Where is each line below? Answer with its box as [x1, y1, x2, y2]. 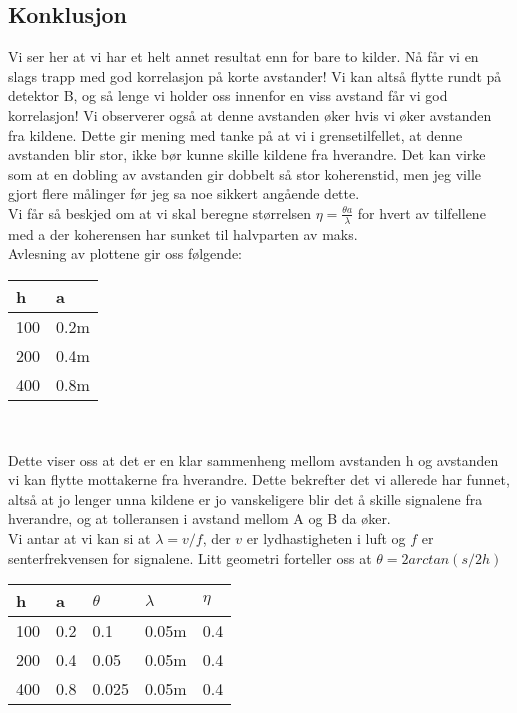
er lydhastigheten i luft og [246, 527, 406, 548]
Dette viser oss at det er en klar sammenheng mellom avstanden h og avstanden [8, 449, 499, 470]
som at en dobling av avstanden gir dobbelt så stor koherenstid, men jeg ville [8, 163, 482, 184]
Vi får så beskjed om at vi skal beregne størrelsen [8, 202, 312, 223]
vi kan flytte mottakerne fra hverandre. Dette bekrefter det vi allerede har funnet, [8, 469, 510, 490]
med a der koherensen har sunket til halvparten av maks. [8, 223, 358, 244]
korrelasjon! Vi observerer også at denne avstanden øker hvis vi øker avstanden [8, 104, 492, 125]
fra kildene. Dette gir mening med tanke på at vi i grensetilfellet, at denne [8, 124, 463, 145]
